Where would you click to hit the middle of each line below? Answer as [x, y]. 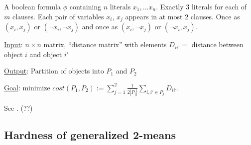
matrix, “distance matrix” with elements [105, 44]
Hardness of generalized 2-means [90, 135]
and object [46, 54]
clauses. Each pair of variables [58, 16]
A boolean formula [33, 6]
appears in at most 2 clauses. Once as [183, 16]
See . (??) [18, 108]
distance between [217, 44]
